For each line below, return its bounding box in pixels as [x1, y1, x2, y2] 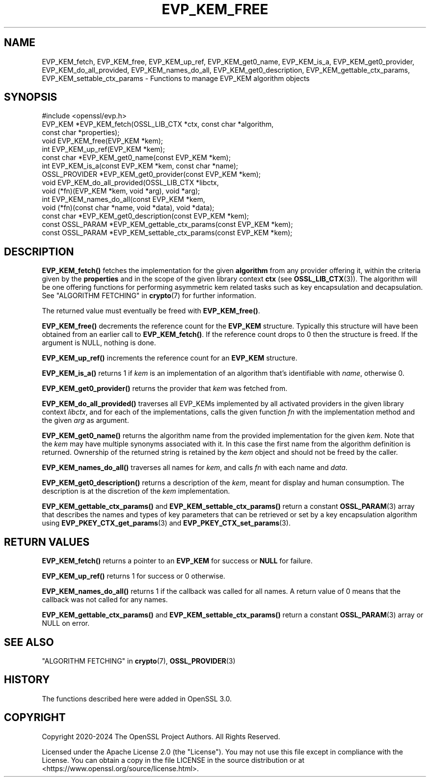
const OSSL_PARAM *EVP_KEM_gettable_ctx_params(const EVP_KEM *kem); [42, 220, 293, 229]
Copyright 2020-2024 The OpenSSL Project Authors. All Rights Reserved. [42, 732, 280, 741]
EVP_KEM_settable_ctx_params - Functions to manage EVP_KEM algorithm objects [42, 74, 310, 83]
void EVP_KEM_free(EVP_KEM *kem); [42, 137, 163, 145]
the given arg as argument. [42, 416, 129, 425]
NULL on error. [42, 619, 90, 628]
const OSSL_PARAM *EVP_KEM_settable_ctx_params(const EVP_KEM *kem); [42, 228, 293, 237]
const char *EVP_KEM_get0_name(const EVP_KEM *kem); [42, 153, 231, 162]
